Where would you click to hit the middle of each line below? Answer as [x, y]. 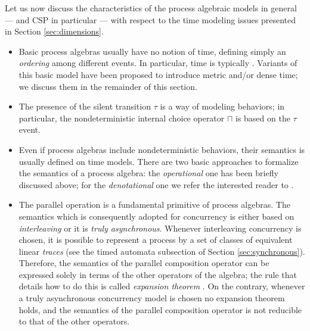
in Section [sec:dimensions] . [54, 31]
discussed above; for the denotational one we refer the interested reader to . [156, 184]
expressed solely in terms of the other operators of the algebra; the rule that [158, 274]
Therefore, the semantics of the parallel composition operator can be [144, 263]
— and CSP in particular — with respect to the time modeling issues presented [150, 19]
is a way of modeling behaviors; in [222, 106]
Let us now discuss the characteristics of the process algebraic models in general [151, 8]
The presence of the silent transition [85, 106]
